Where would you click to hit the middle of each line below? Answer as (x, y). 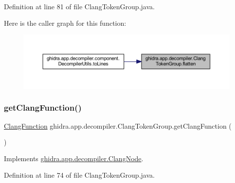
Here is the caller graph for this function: (65, 23)
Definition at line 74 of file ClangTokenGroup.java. (79, 175)
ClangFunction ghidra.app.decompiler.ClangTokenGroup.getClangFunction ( (118, 125)
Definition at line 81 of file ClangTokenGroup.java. (79, 6)
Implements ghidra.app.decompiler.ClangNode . (74, 158)
